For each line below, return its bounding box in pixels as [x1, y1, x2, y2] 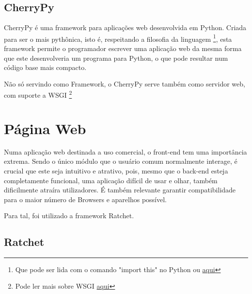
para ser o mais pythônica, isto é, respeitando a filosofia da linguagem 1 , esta [4, 32, 232, 44]
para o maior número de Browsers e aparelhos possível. [4, 194, 167, 204]
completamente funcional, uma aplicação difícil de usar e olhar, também [4, 175, 218, 185]
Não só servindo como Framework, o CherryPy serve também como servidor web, [4, 78, 245, 88]
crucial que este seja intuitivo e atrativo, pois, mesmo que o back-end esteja [4, 165, 228, 175]
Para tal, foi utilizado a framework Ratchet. [4, 210, 134, 221]
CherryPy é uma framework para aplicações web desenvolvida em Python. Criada [4, 22, 247, 33]
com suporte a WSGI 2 [4, 88, 72, 100]
